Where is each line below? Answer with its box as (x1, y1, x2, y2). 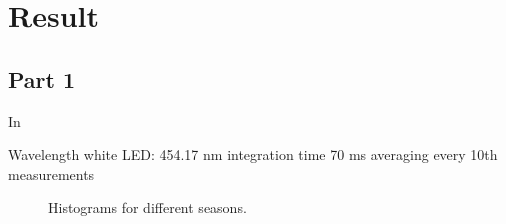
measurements (8, 163, 95, 184)
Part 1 (8, 63, 76, 94)
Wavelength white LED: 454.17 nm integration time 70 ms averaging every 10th (8, 144, 498, 165)
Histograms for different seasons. (48, 197, 247, 218)
